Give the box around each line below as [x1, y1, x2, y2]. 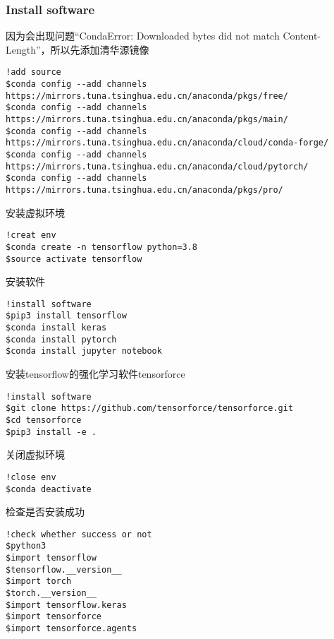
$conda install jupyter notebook [6, 346, 162, 357]
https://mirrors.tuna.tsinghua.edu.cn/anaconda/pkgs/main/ [6, 114, 288, 125]
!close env [6, 472, 56, 482]
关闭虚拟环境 [6, 447, 65, 462]
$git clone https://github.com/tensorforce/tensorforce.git [6, 403, 294, 414]
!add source [6, 67, 61, 78]
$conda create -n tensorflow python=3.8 [6, 241, 198, 252]
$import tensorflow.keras [6, 599, 127, 610]
